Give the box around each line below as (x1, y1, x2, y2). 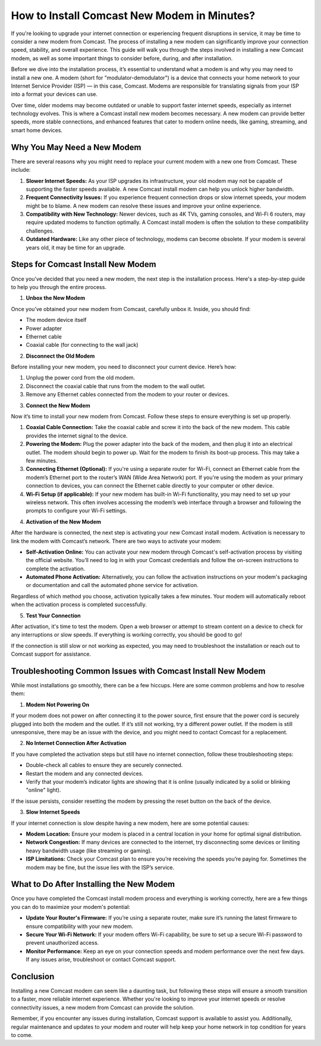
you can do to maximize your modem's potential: (11, 903, 131, 910)
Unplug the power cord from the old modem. (26, 374, 136, 381)
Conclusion (11, 971, 55, 982)
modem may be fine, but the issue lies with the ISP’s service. (26, 864, 175, 871)
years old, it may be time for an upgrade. (26, 244, 126, 251)
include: (11, 166, 31, 173)
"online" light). (26, 787, 61, 794)
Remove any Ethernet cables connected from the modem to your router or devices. (26, 391, 229, 398)
